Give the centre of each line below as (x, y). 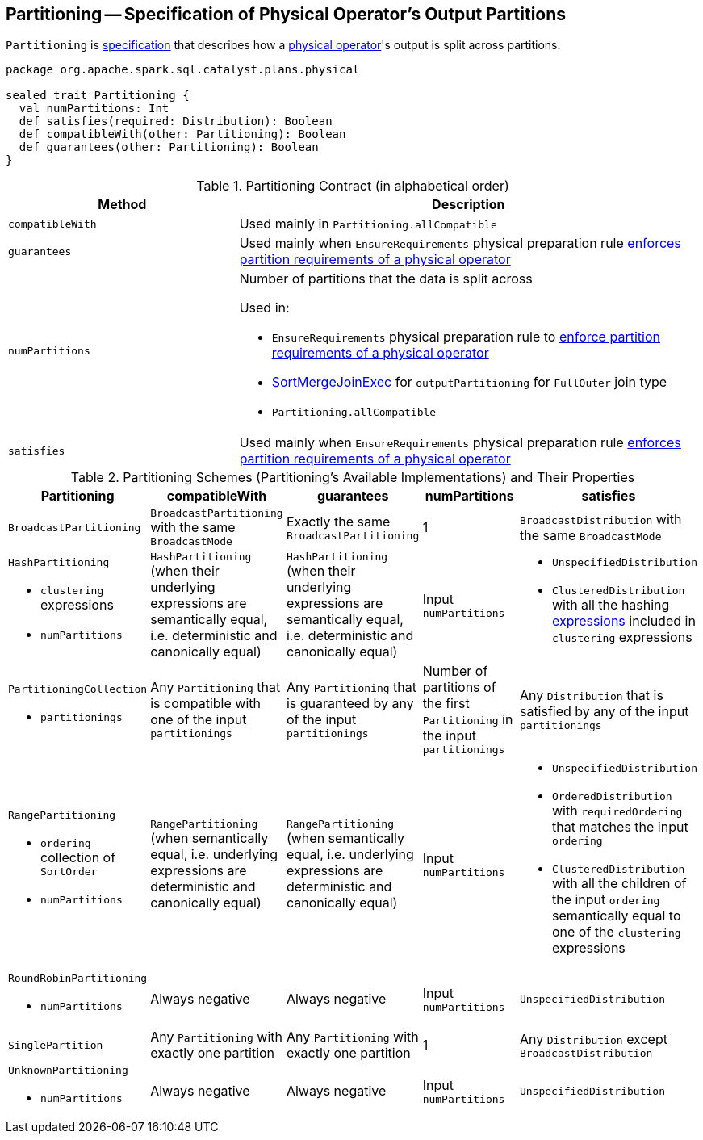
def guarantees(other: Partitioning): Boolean (169, 147)
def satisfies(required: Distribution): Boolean (176, 122)
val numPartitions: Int (94, 109)
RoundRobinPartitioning (78, 979)
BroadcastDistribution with (600, 520)
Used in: (264, 308)
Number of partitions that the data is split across (386, 279)
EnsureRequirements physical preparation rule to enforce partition (466, 337)
